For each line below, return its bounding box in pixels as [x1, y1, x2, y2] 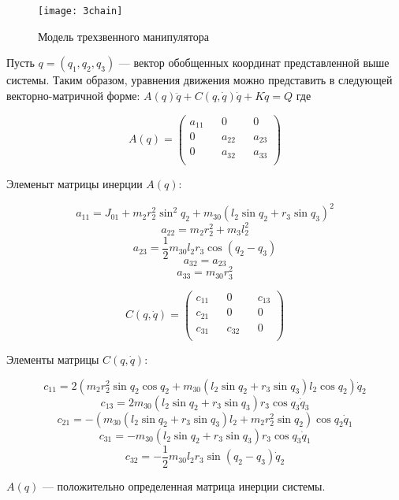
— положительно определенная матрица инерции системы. [42, 477, 326, 494]
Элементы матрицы [6, 351, 99, 368]
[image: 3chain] [38, 6, 123, 17]
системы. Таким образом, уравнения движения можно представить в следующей [6, 72, 393, 88]
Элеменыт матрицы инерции [6, 176, 143, 191]
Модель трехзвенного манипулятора [38, 28, 209, 44]
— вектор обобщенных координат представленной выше [118, 54, 390, 71]
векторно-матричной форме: [6, 87, 140, 103]
